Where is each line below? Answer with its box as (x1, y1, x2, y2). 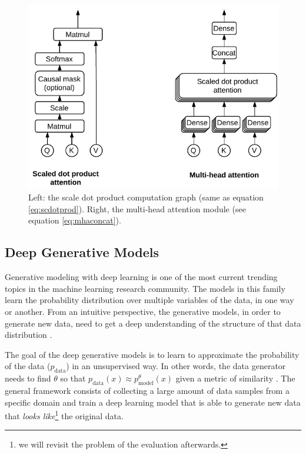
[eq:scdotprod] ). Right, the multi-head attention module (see (28, 202, 246, 215)
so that (60, 372, 86, 384)
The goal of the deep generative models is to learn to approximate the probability (5, 348, 300, 360)
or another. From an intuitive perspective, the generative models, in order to (5, 305, 281, 317)
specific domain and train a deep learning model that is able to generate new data (5, 396, 301, 408)
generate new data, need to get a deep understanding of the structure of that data (5, 317, 301, 329)
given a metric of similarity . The (175, 372, 295, 384)
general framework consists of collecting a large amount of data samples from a (5, 384, 290, 396)
